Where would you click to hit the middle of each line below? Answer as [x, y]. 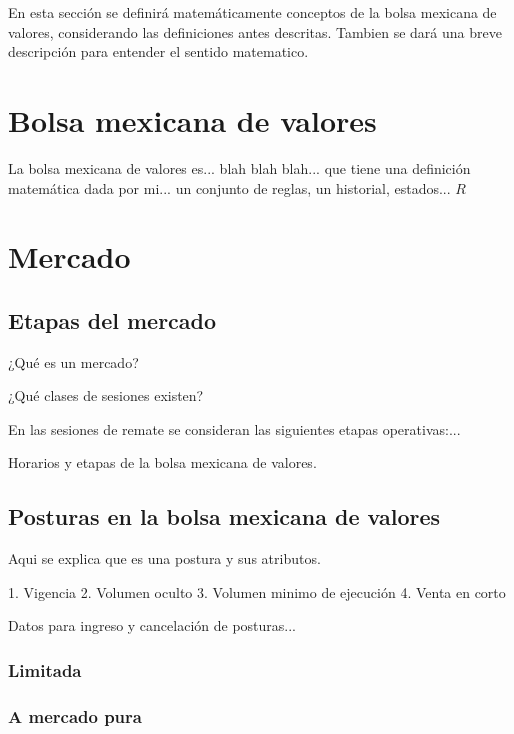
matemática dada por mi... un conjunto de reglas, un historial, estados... [229, 187]
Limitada [45, 669]
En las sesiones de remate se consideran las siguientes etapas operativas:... [234, 428]
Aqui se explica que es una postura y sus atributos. [164, 558]
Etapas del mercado [112, 319]
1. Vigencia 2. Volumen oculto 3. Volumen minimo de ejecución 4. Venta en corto [257, 591]
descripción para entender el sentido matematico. [158, 51]
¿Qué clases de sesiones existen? [106, 395]
